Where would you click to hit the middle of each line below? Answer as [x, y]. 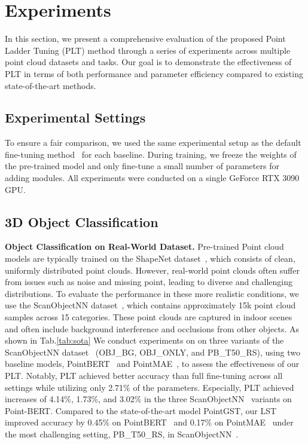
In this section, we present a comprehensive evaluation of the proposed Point [145, 39]
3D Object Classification [82, 221]
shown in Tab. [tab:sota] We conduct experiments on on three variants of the [144, 340]
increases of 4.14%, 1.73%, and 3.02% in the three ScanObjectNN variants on [148, 399]
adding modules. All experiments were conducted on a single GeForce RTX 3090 [152, 178]
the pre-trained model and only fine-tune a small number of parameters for [142, 166]
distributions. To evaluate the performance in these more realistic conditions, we [152, 293]
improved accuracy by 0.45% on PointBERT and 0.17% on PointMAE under [149, 422]
